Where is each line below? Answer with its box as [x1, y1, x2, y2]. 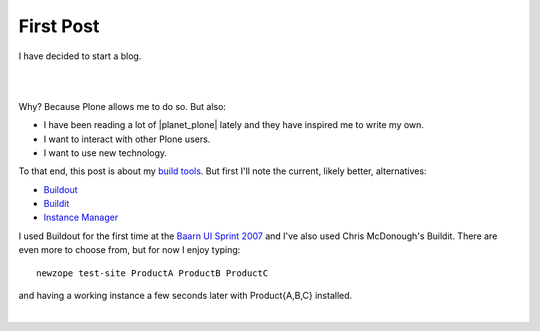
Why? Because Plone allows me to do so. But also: [18, 100, 227, 112]
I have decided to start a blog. [18, 50, 142, 62]
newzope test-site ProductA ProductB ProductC [36, 267, 269, 279]
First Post [18, 15, 100, 37]
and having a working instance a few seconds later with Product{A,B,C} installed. [18, 290, 353, 302]
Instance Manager [43, 211, 119, 224]
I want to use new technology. [43, 146, 168, 159]
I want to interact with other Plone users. [43, 133, 211, 145]
